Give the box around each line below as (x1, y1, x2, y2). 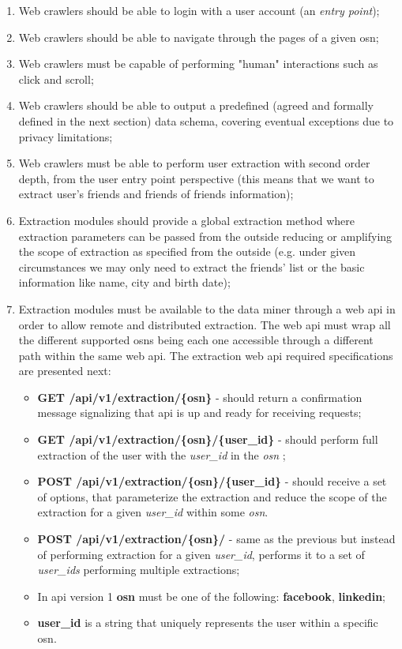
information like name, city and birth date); (18, 274, 231, 291)
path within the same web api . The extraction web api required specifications (18, 347, 393, 363)
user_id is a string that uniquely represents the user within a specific (37, 614, 378, 631)
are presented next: (18, 362, 111, 379)
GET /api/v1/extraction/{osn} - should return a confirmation (37, 388, 363, 405)
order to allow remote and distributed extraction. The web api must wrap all (18, 316, 391, 332)
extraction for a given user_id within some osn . (37, 504, 269, 520)
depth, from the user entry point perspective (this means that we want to (18, 170, 374, 186)
